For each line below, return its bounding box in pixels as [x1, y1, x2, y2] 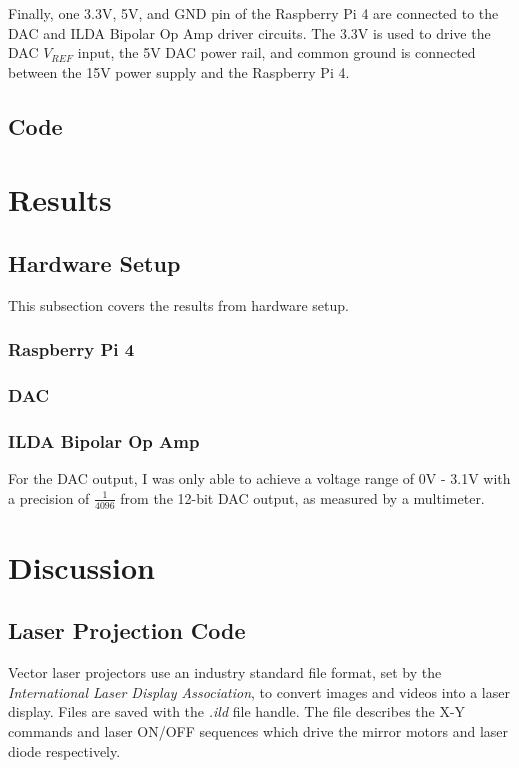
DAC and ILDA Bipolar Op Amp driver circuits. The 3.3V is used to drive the [8, 22, 491, 43]
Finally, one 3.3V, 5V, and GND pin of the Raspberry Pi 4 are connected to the [8, 3, 499, 23]
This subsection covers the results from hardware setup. [8, 294, 349, 315]
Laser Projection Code [8, 615, 246, 646]
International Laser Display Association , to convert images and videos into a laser [8, 681, 510, 702]
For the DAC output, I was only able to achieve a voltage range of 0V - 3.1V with [8, 468, 511, 489]
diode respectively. [8, 740, 121, 761]
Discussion [8, 546, 155, 587]
